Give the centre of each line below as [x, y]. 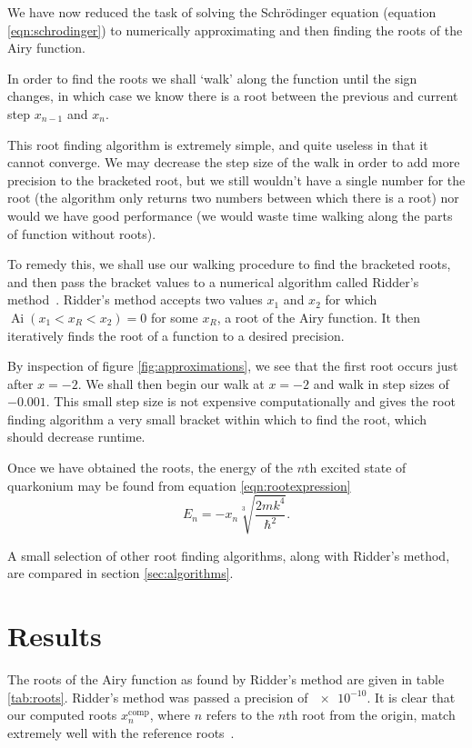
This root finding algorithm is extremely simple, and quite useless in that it [218, 144]
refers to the [240, 715]
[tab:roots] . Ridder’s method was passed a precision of [158, 697]
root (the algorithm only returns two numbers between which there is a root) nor [233, 198]
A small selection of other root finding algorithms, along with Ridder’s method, [229, 555]
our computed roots [62, 715]
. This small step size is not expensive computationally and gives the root [251, 401]
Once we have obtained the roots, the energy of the [150, 468]
